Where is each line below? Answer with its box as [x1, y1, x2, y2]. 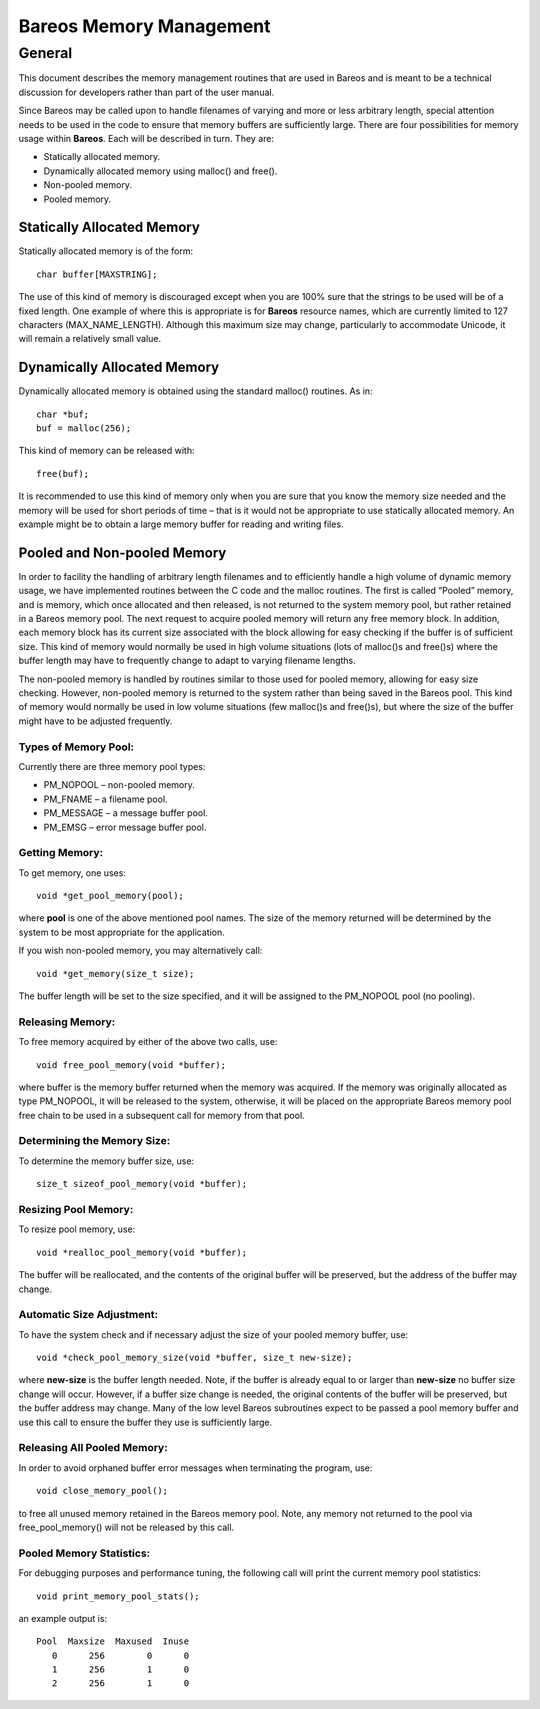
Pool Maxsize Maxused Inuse [36, 1636, 190, 1647]
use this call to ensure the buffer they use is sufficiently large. [18, 1416, 273, 1428]
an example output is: [18, 1612, 108, 1624]
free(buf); [36, 468, 90, 479]
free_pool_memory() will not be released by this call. [18, 1521, 235, 1533]
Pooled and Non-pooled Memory [18, 544, 227, 561]
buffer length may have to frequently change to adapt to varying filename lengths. [18, 655, 357, 667]
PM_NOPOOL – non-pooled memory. [43, 779, 195, 791]
